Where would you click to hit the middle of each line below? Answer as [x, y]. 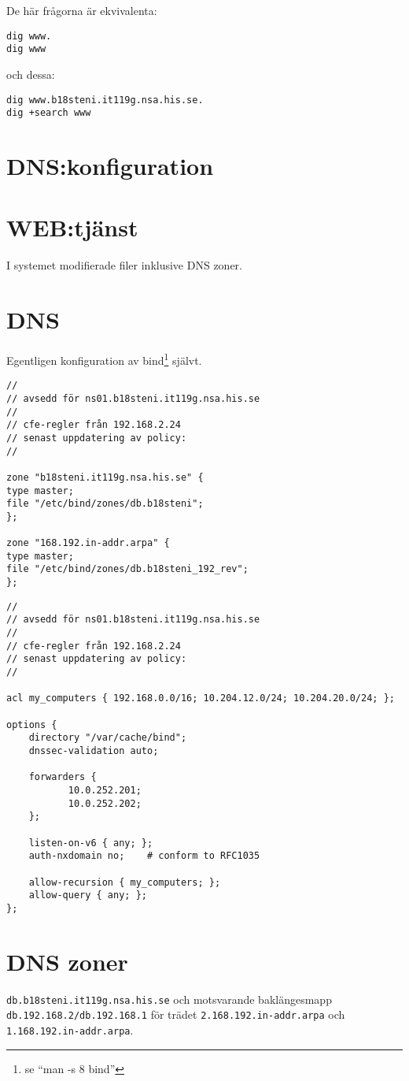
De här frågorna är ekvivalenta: [82, 10]
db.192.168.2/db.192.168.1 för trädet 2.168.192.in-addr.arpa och [176, 1014]
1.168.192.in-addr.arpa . [70, 1029]
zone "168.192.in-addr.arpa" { [88, 543]
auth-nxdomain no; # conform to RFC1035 [144, 856]
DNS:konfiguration [110, 165]
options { [32, 724]
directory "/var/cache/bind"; [108, 738]
